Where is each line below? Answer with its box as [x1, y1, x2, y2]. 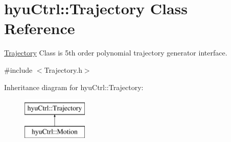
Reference [4, 18, 75, 39]
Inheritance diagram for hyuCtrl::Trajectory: [4, 81, 144, 92]
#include [4, 64, 33, 75]
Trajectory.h [44, 64, 82, 75]
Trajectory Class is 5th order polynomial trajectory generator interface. [4, 47, 227, 58]
